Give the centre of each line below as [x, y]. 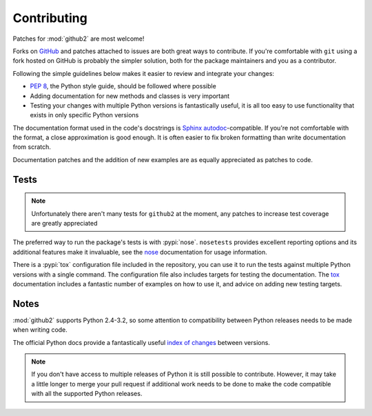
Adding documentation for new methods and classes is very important [130, 96]
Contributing [50, 18]
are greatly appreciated [64, 224]
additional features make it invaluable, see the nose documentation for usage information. [140, 252]
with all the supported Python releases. [87, 394]
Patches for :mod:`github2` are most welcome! [79, 39]
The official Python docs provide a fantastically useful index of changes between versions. [141, 342]
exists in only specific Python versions [84, 115]
